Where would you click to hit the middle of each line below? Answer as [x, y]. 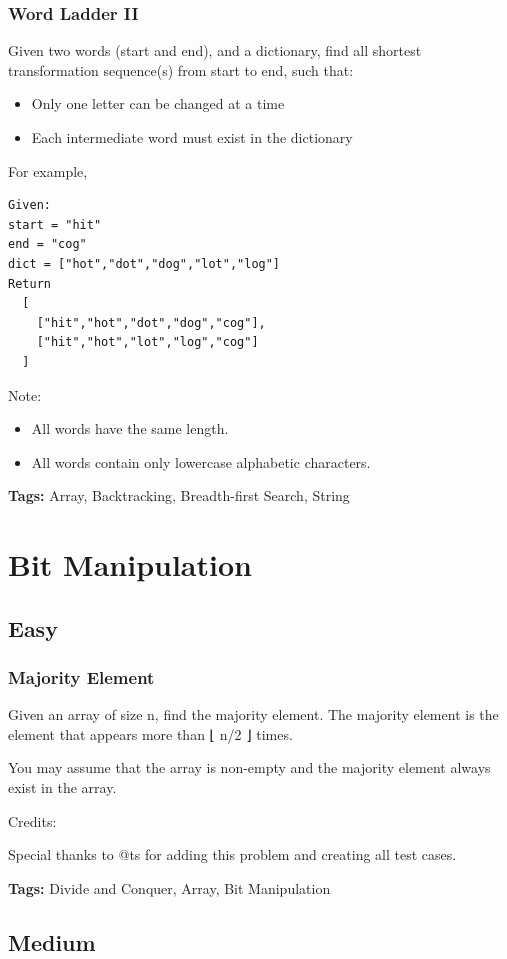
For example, [48, 170]
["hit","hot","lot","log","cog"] [147, 342]
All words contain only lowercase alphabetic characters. [201, 461]
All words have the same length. [130, 428]
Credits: [32, 820]
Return [29, 283]
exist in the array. [62, 787]
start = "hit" [55, 224]
